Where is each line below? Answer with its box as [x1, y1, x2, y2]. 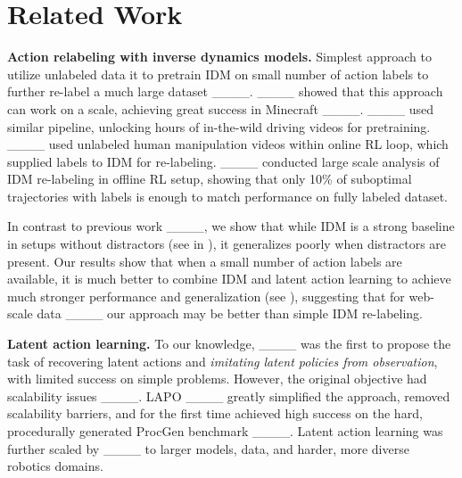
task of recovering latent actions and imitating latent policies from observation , [7, 351, 438, 370]
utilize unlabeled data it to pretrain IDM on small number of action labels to [7, 64, 429, 83]
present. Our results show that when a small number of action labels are [7, 251, 402, 270]
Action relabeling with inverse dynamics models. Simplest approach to [7, 47, 432, 66]
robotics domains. [7, 457, 103, 475]
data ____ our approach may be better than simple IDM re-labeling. [37, 304, 424, 323]
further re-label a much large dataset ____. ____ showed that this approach [7, 82, 443, 101]
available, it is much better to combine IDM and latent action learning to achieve [7, 269, 451, 288]
